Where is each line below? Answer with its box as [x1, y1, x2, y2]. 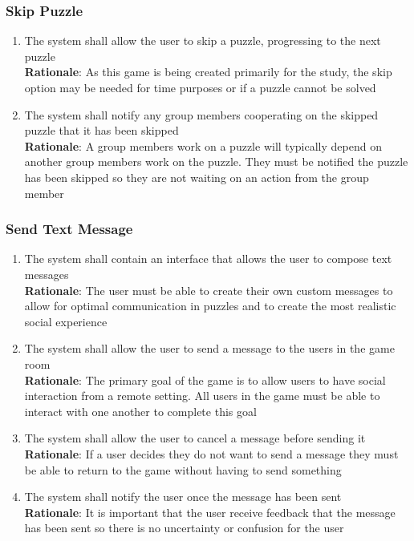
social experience [24, 313, 108, 329]
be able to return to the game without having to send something [24, 461, 342, 478]
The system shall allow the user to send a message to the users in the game [24, 340, 395, 357]
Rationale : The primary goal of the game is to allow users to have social [24, 371, 386, 388]
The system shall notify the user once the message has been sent [24, 488, 342, 505]
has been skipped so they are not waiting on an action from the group [24, 168, 369, 185]
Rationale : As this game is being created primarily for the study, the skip [24, 63, 392, 80]
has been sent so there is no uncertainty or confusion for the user [24, 519, 344, 536]
